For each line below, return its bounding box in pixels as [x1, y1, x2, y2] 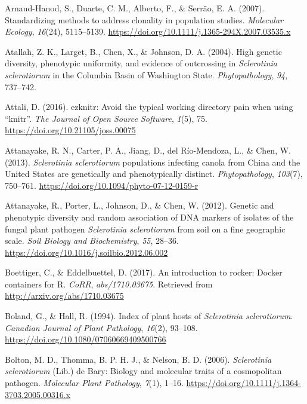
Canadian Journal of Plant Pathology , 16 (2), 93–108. [5, 321, 198, 333]
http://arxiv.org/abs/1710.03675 [5, 289, 124, 302]
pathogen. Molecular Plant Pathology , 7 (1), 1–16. [5, 377, 184, 389]
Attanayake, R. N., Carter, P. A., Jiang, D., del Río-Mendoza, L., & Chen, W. [5, 143, 291, 156]
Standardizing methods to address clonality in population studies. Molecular [5, 13, 283, 26]
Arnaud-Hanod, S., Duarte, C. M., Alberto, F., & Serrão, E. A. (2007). [5, 2, 265, 14]
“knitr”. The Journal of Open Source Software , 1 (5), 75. [5, 112, 207, 124]
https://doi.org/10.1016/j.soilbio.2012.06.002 [5, 246, 168, 258]
